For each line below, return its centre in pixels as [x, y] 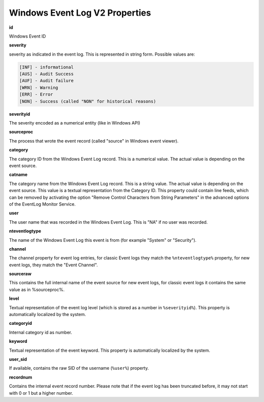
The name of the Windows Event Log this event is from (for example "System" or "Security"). [103, 240]
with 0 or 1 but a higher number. [41, 393]
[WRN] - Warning [39, 87]
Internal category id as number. [41, 332]
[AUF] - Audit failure [46, 81]
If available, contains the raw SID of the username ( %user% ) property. [79, 368]
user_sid [18, 359]
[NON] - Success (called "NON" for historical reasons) [88, 101]
